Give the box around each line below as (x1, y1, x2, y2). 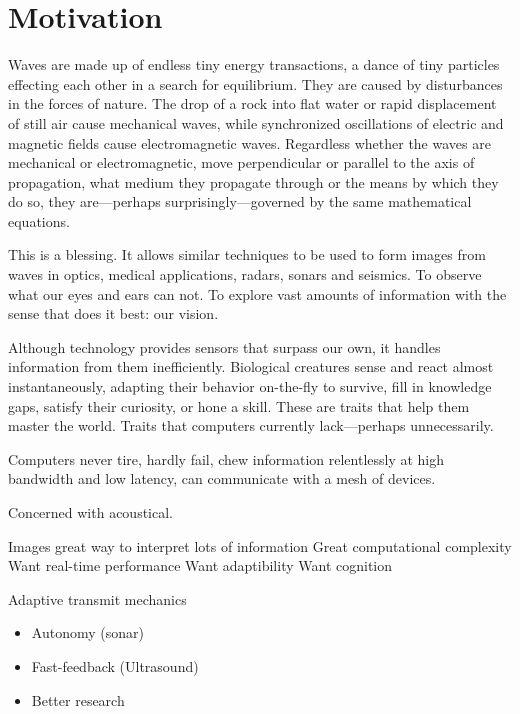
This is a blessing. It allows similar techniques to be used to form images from (8, 244, 486, 265)
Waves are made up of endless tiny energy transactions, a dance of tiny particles (8, 54, 500, 75)
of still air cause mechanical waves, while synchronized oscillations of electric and (8, 112, 504, 133)
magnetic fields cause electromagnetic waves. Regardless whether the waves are (8, 132, 491, 153)
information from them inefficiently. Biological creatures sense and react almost (8, 356, 494, 377)
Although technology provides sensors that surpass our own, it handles (8, 336, 441, 357)
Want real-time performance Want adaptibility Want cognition (8, 555, 393, 576)
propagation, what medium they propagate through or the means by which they (8, 171, 499, 192)
